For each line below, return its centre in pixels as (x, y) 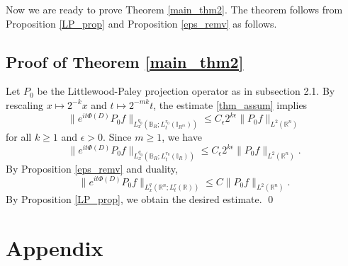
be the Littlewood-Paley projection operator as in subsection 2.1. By (186, 91)
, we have (182, 136)
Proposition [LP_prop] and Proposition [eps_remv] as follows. (141, 23)
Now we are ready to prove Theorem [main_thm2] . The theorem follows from (174, 9)
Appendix (55, 248)
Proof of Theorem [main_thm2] (125, 61)
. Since (117, 136)
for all (19, 136)
